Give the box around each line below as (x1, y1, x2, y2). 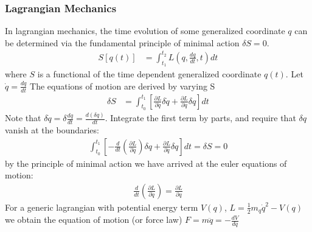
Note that (5, 111, 41, 124)
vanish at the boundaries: (5, 123, 99, 136)
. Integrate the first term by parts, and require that (105, 111, 296, 124)
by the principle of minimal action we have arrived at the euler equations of (5, 156, 287, 169)
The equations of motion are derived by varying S (30, 79, 215, 92)
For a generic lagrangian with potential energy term (5, 200, 198, 213)
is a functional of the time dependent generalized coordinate (37, 68, 262, 80)
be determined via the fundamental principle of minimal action (5, 36, 240, 49)
